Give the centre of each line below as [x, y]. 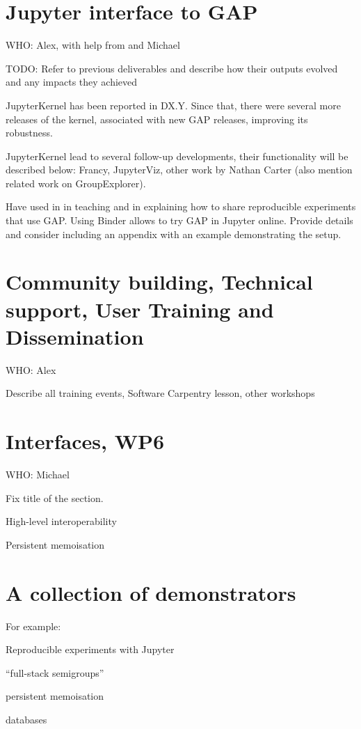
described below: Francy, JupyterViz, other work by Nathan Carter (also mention [179, 170]
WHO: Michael [38, 475]
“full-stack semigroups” [55, 672]
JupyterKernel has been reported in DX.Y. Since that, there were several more [173, 105]
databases [26, 719]
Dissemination [75, 336]
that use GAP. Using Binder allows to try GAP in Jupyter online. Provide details [179, 220]
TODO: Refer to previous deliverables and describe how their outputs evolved [172, 68]
